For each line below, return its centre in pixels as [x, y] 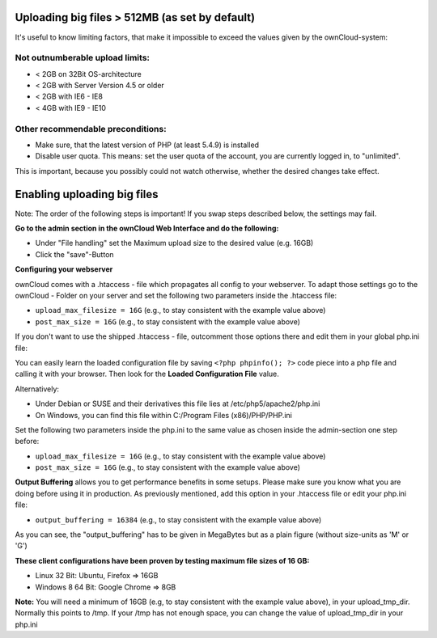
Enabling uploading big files [87, 194]
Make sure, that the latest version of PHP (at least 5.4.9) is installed [147, 145]
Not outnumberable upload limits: [82, 58]
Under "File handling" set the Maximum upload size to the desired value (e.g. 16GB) [174, 243]
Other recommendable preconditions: [91, 129]
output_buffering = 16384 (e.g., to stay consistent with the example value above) [178, 520]
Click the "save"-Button [74, 254]
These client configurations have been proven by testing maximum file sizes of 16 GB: [162, 560]
